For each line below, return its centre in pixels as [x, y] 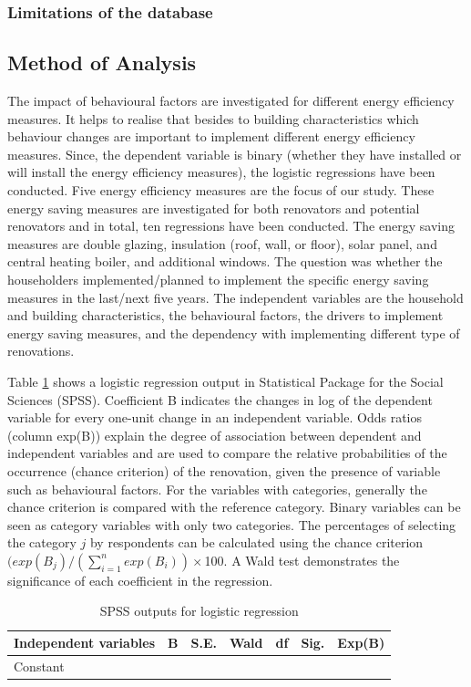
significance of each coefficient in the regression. [140, 580]
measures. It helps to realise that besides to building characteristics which [213, 118]
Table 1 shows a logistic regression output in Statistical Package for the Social [225, 381]
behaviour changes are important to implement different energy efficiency [211, 136]
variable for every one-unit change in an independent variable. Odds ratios [215, 417]
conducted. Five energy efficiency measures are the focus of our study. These [221, 190]
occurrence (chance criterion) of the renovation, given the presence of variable [224, 470]
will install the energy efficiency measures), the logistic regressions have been [221, 172]
